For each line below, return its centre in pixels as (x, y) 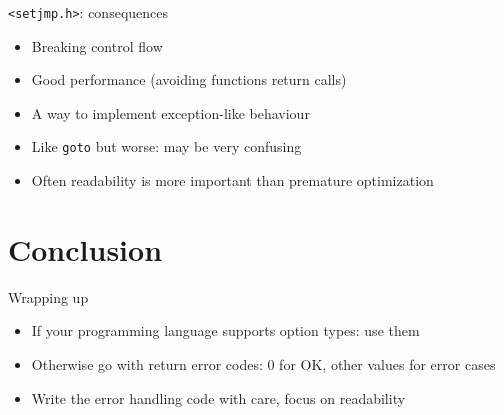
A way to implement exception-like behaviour (170, 112)
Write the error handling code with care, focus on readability (218, 397)
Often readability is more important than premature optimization (232, 180)
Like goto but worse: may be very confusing (166, 146)
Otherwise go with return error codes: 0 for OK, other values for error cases (263, 364)
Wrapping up (48, 296)
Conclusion (85, 248)
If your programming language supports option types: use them (225, 330)
